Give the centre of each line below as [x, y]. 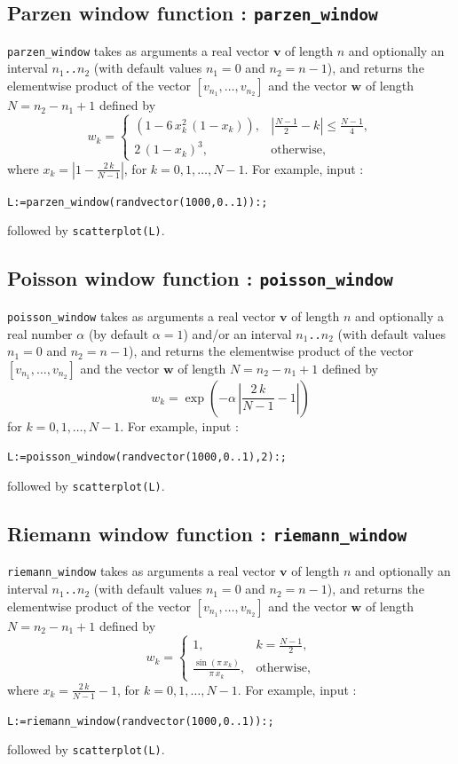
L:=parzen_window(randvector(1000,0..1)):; [138, 202]
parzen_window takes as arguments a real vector [138, 50]
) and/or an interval [237, 333]
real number [40, 333]
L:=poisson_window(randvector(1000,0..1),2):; [147, 457]
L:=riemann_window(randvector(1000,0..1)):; [141, 721]
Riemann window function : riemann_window [207, 534]
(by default [118, 333]
